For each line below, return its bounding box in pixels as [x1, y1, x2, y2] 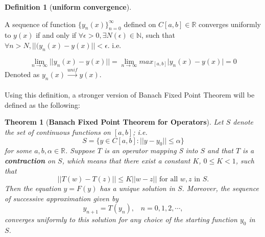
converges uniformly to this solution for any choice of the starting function [5, 214, 237, 225]
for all [159, 176, 178, 183]
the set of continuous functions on [5, 126, 111, 137]
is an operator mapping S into [104, 145, 198, 156]
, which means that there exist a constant [62, 155, 190, 165]
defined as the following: [5, 99, 80, 110]
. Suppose [65, 145, 95, 156]
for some [5, 145, 32, 156]
